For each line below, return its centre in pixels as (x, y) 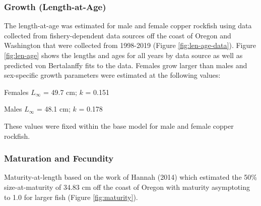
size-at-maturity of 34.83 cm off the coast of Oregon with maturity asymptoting (127, 187)
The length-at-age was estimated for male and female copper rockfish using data (128, 25)
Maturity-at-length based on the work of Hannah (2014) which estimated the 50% (130, 177)
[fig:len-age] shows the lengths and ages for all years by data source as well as (123, 55)
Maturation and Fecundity (59, 158)
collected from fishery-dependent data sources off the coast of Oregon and (118, 35)
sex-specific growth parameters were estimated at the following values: (112, 75)
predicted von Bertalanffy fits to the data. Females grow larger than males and (126, 65)
